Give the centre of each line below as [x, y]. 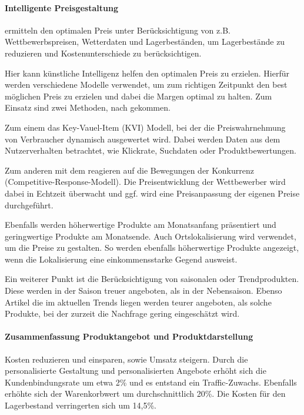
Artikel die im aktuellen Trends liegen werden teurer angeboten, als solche [138, 302]
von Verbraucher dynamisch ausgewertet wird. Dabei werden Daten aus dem [143, 139]
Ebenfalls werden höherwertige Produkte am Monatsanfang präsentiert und [141, 225]
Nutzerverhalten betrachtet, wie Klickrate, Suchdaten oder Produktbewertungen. [151, 150]
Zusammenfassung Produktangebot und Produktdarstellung [129, 336]
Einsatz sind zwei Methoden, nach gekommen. [88, 107]
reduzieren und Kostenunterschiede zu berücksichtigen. [103, 53]
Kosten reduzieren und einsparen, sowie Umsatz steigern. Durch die [126, 359]
